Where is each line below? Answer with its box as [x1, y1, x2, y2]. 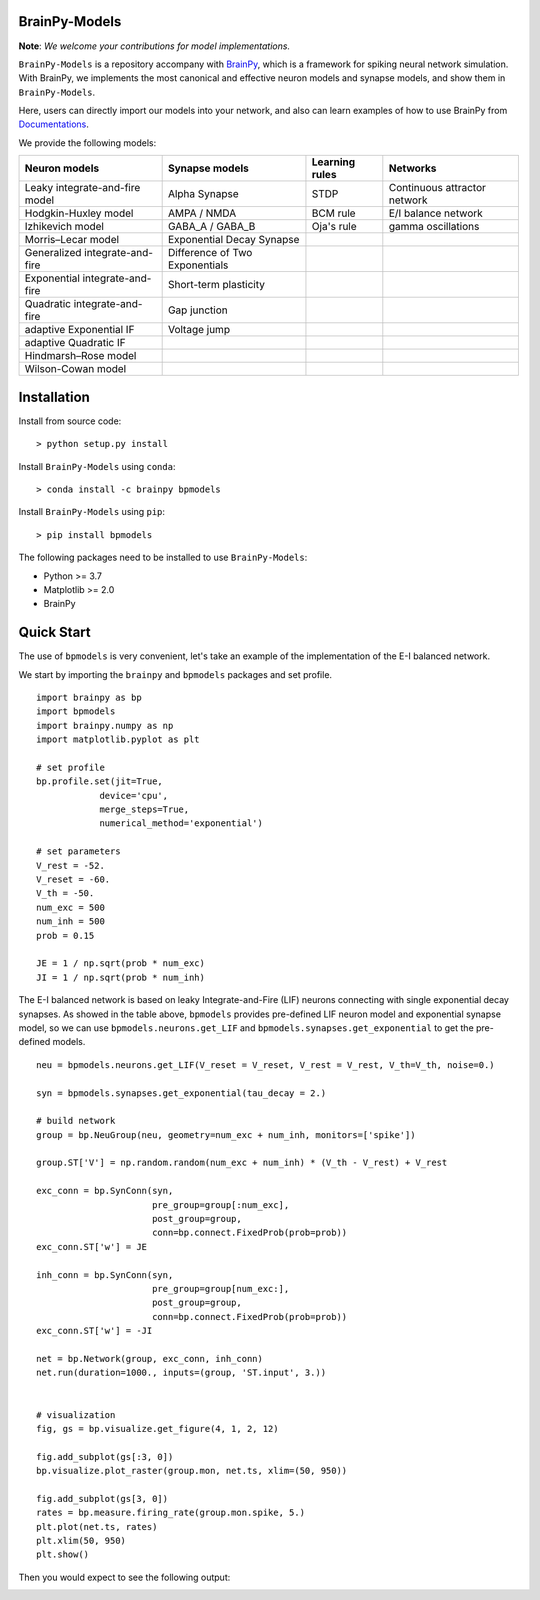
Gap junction [167, 303, 229, 317]
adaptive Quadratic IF [24, 336, 126, 350]
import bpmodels [36, 706, 116, 717]
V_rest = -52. [36, 860, 105, 871]
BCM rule [311, 206, 356, 220]
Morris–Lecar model [24, 233, 120, 247]
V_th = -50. [36, 888, 95, 899]
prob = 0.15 [36, 930, 95, 941]
